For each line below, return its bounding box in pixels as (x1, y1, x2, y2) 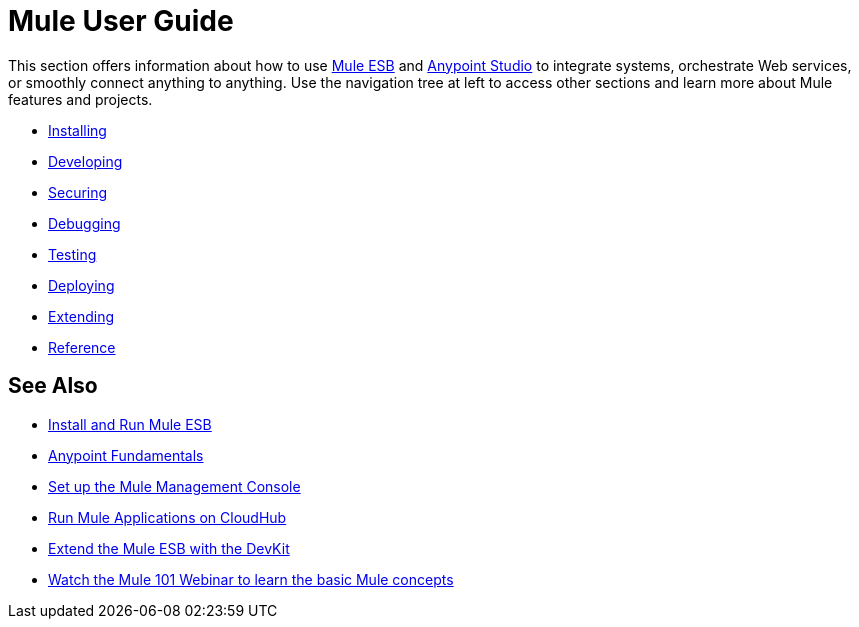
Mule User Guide (8, 4, 234, 38)
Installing (48, 121, 107, 139)
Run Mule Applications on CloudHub (48, 508, 287, 526)
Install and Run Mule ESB (48, 415, 212, 433)
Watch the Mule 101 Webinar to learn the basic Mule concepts (48, 570, 454, 588)
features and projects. (8, 90, 153, 108)
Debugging (48, 214, 121, 232)
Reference (48, 338, 116, 356)
